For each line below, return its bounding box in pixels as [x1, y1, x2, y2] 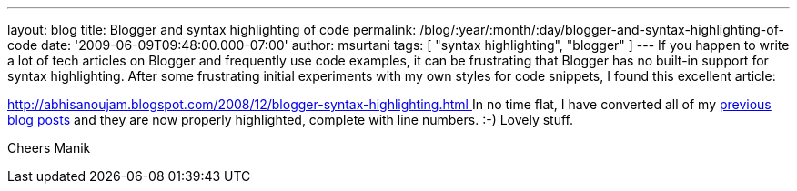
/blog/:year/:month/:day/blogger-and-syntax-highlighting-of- [419, 22, 784, 37]
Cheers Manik [7, 140, 91, 156]
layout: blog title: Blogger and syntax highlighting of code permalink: [7, 22, 417, 37]
